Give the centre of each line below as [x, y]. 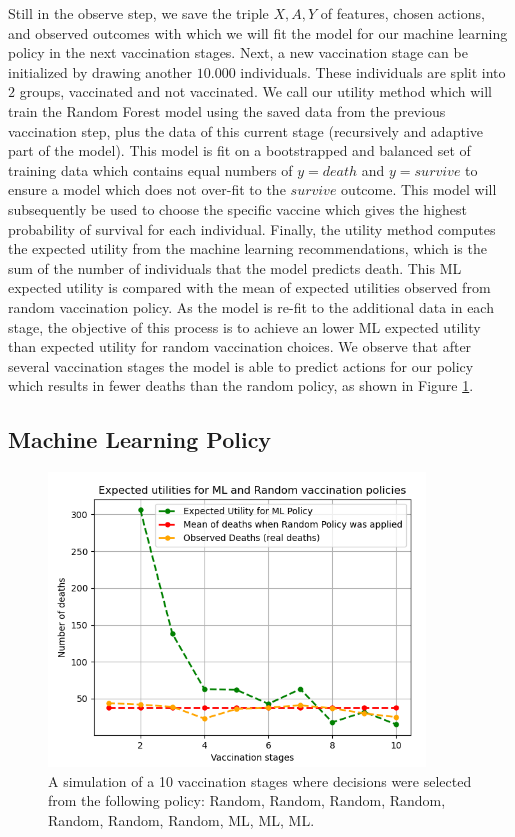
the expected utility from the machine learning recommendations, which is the [247, 248]
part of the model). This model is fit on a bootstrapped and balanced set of [239, 150]
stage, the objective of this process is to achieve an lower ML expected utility [244, 326]
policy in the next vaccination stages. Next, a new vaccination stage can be [238, 52]
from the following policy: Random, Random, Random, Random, [247, 800]
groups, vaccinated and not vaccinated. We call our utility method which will [255, 91]
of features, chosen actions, [402, 13]
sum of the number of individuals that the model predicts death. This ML [235, 267]
